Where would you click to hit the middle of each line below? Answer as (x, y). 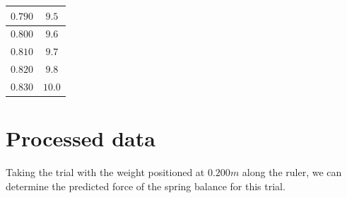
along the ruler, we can (292, 172)
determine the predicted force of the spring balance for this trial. (146, 186)
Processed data (81, 138)
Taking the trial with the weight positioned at (105, 172)
